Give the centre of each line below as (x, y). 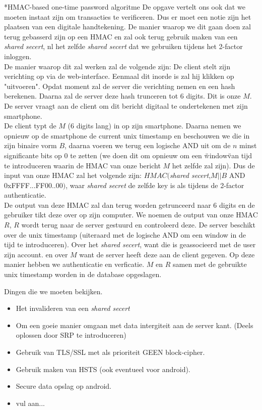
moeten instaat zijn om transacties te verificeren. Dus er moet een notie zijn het (128, 16)
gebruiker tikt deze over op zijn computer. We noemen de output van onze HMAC (131, 215)
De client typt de (30, 126)
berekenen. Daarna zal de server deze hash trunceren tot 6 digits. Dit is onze (122, 96)
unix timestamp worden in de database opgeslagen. (83, 274)
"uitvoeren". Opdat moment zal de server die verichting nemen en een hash (120, 86)
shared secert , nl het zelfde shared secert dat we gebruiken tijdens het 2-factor (123, 46)
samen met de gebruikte (210, 264)
